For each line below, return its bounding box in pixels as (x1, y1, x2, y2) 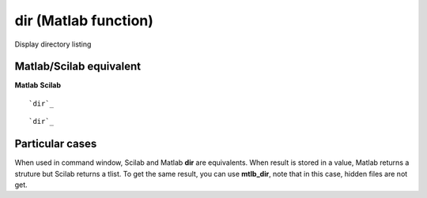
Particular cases (14, 137, 97, 151)
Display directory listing (14, 39, 92, 49)
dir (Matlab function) (14, 12, 154, 29)
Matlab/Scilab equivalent (14, 60, 142, 73)
